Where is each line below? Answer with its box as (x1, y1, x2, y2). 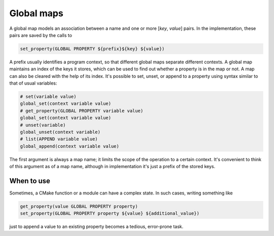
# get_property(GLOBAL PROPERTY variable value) (20, 108, 144, 113)
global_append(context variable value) (20, 143, 119, 149)
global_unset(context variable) (20, 129, 101, 135)
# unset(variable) (20, 122, 66, 128)
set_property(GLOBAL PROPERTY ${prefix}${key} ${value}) (20, 46, 165, 52)
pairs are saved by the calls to (9, 32, 72, 38)
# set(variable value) (20, 94, 77, 100)
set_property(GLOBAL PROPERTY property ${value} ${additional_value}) (20, 211, 200, 216)
